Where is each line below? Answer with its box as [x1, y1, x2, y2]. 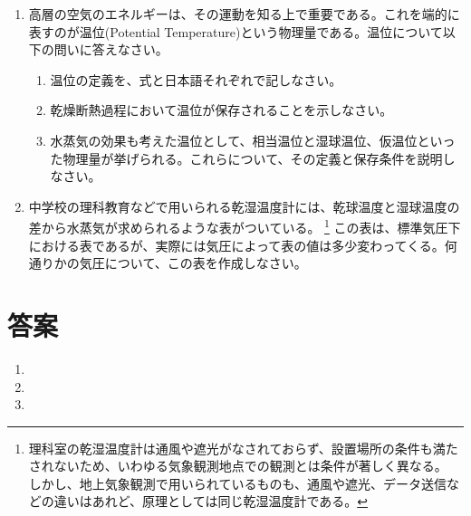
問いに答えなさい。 [53, 40, 168, 59]
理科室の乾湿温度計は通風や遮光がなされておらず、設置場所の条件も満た [28, 438, 458, 457]
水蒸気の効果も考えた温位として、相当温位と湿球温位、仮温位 [50, 130, 418, 149]
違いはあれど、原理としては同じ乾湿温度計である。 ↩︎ [53, 492, 368, 511]
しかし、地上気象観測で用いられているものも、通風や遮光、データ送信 [28, 473, 447, 492]
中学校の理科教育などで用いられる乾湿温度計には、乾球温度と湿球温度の [28, 196, 460, 215]
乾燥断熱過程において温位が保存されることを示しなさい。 [50, 100, 393, 119]
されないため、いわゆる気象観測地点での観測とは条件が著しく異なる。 [28, 456, 447, 475]
